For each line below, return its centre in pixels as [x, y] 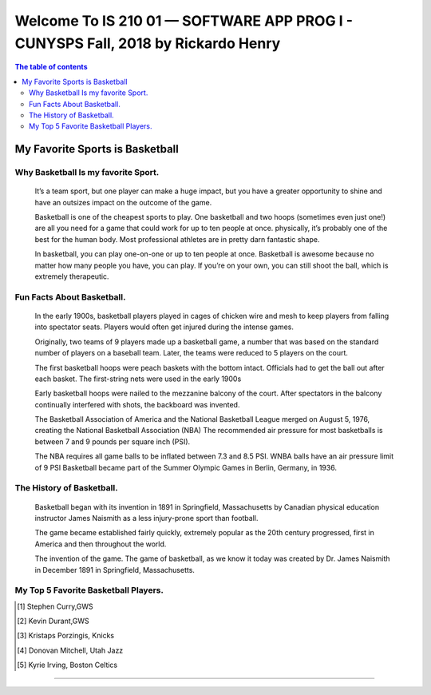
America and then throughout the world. [101, 544]
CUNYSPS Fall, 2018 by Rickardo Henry [148, 43]
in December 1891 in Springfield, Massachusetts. [115, 570]
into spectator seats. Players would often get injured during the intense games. [164, 327]
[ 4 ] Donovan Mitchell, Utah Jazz [70, 650]
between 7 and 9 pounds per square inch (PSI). [113, 441]
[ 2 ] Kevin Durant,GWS [53, 621]
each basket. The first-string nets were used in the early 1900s [138, 379]
